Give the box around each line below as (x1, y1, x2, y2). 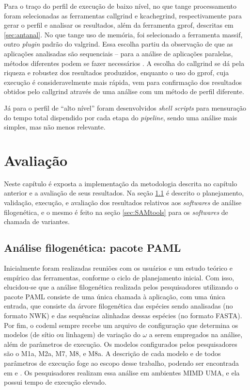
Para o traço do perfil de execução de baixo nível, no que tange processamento (4, 1, 236, 11)
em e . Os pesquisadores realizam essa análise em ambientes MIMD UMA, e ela (4, 367, 240, 377)
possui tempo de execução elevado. (4, 377, 107, 387)
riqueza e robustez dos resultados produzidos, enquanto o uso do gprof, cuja (4, 67, 229, 78)
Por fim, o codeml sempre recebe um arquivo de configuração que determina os (4, 320, 238, 330)
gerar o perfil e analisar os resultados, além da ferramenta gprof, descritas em (4, 20, 234, 30)
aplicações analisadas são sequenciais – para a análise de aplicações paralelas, (4, 48, 233, 58)
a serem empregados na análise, (149, 329, 243, 340)
